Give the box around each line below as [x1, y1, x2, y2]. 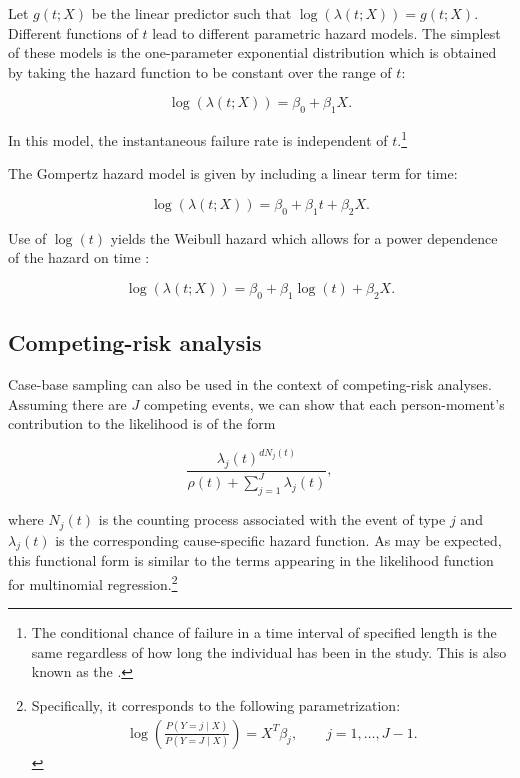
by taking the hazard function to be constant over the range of [8, 61, 392, 82]
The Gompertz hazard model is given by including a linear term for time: [8, 163, 458, 184]
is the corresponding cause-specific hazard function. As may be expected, [55, 529, 502, 550]
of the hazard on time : [8, 247, 150, 268]
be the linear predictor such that [91, 3, 292, 23]
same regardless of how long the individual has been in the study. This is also [31, 641, 507, 662]
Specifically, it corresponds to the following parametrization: [31, 695, 401, 716]
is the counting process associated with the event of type [98, 509, 446, 530]
